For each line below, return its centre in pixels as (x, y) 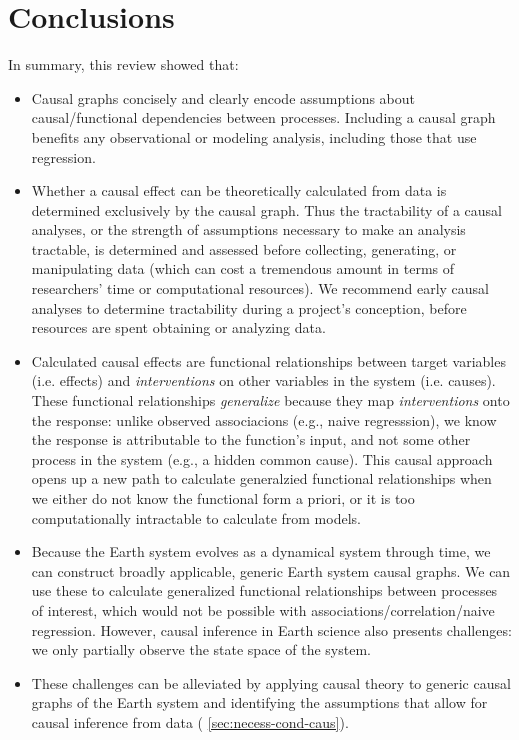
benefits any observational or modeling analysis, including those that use (254, 136)
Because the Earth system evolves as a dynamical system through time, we (261, 551)
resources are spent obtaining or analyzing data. (178, 327)
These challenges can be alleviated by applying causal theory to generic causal (271, 682)
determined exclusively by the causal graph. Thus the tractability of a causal (266, 209)
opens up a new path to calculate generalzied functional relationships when (261, 478)
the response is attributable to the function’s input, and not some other (251, 439)
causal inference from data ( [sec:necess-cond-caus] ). (190, 721)
